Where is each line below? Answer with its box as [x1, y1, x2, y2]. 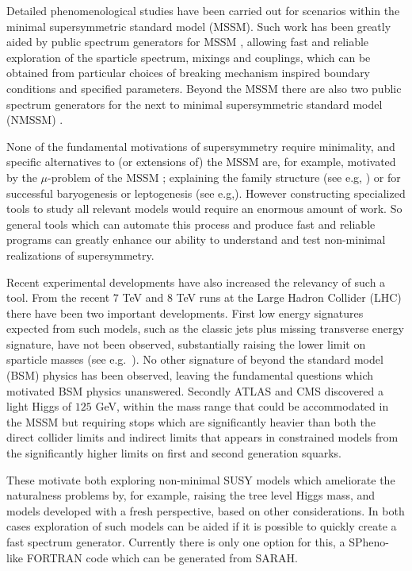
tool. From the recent [6, 289, 110, 306]
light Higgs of [6, 398, 72, 415]
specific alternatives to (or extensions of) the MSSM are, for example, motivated [6, 153, 396, 170]
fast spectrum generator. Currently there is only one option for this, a [6, 534, 345, 550]
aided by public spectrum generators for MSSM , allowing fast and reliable [6, 33, 369, 50]
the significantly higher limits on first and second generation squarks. [6, 445, 341, 461]
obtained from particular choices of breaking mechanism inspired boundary [6, 64, 371, 81]
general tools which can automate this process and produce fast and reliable [6, 215, 376, 232]
